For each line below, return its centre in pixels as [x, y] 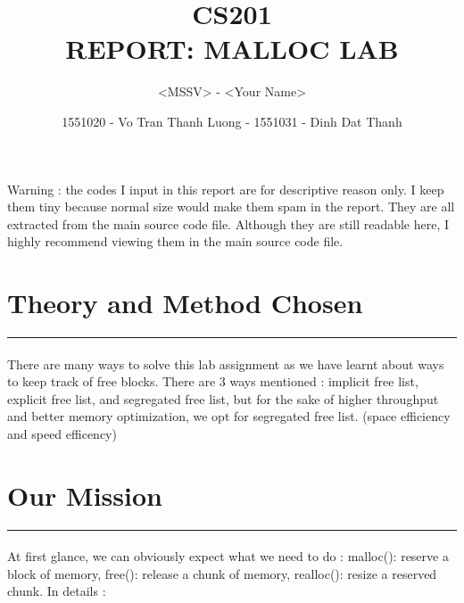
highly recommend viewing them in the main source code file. [175, 241]
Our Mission [85, 495]
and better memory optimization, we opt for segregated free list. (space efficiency [229, 416]
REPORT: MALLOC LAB [232, 49]
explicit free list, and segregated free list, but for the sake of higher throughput [223, 398]
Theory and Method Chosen [185, 303]
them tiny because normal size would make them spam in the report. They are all [231, 207]
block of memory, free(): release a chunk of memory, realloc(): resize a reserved [222, 573]
